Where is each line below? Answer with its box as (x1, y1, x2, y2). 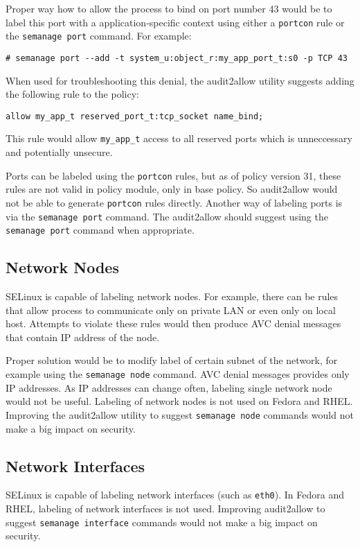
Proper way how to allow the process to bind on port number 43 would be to (6, 1, 332, 15)
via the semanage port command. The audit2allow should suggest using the (6, 209, 328, 223)
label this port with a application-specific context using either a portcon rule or (6, 15, 345, 29)
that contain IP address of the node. (6, 329, 160, 344)
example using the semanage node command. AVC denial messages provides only (6, 367, 350, 381)
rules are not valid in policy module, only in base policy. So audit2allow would (6, 182, 338, 196)
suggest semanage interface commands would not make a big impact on (6, 514, 318, 529)
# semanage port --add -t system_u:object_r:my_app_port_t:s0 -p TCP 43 (6, 53, 348, 63)
